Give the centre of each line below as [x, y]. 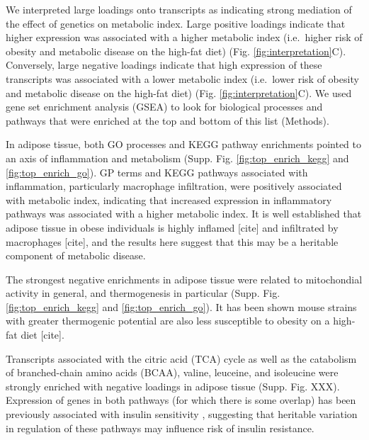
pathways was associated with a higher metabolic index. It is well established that [184, 214]
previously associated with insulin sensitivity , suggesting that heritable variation [182, 414]
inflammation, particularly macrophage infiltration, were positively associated [174, 186]
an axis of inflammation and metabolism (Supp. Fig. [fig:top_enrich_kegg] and [177, 158]
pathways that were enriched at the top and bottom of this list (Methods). [168, 120]
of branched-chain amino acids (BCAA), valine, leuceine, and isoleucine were [172, 372]
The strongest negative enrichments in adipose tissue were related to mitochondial [184, 279]
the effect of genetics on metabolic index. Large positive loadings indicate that [176, 23]
